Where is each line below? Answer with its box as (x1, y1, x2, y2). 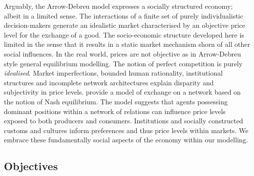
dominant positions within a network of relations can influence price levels (4, 106, 226, 116)
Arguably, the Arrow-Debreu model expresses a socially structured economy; (4, 1, 233, 11)
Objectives (4, 158, 58, 174)
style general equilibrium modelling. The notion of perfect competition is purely (4, 58, 243, 68)
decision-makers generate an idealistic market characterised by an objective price (4, 20, 245, 30)
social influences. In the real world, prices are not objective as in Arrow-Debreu (4, 48, 241, 59)
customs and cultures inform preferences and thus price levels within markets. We (4, 125, 249, 135)
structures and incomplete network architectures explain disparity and (4, 77, 214, 87)
